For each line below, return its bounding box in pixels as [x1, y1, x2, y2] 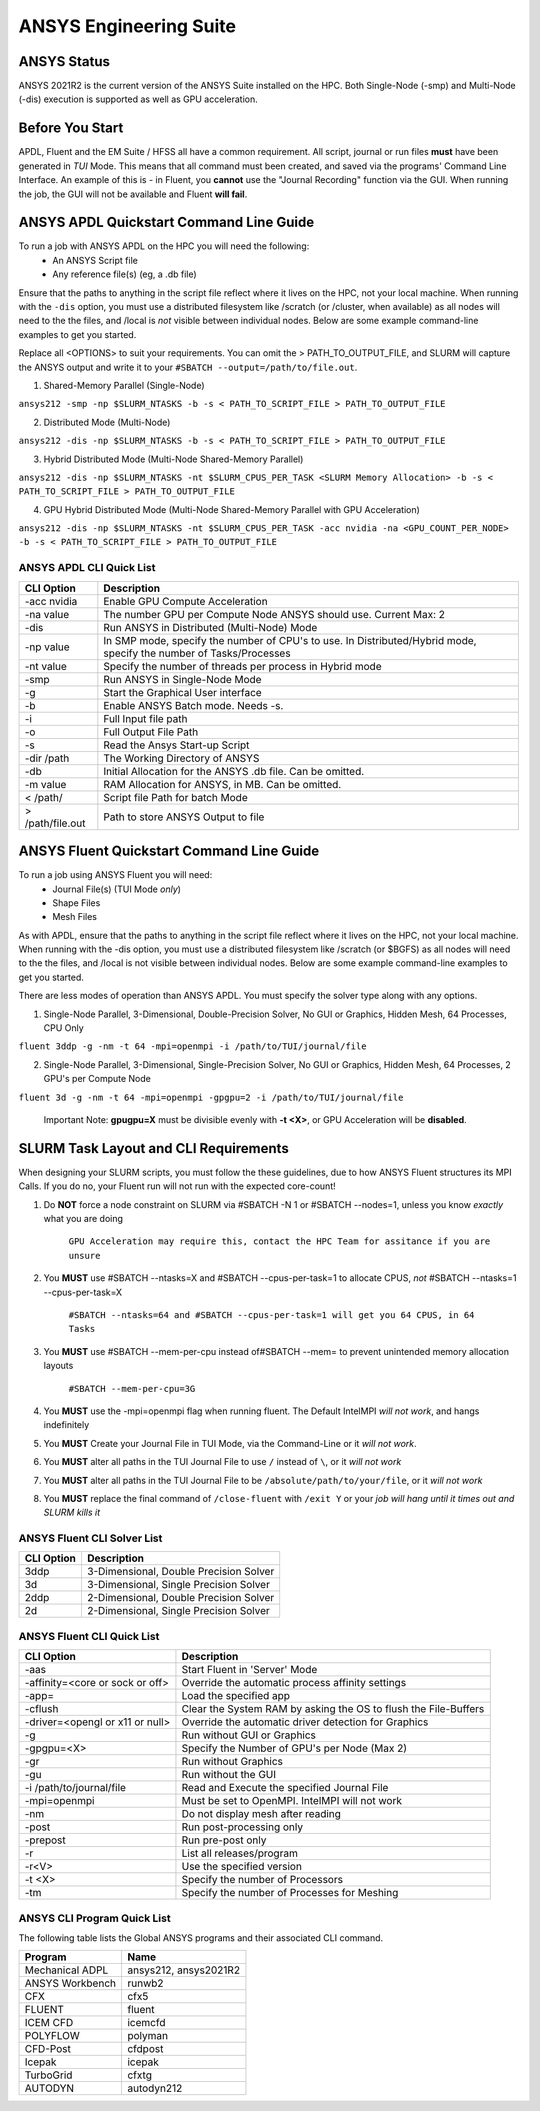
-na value [24, 607, 70, 621]
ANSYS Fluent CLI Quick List [18, 1629, 160, 1643]
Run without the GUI [181, 1768, 277, 1782]
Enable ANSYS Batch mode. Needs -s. [103, 698, 284, 712]
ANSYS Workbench [24, 1976, 117, 1990]
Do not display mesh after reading [181, 1807, 342, 1821]
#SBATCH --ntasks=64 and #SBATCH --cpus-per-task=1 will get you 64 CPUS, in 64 [68, 1310, 475, 1321]
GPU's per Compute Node [43, 1073, 152, 1085]
